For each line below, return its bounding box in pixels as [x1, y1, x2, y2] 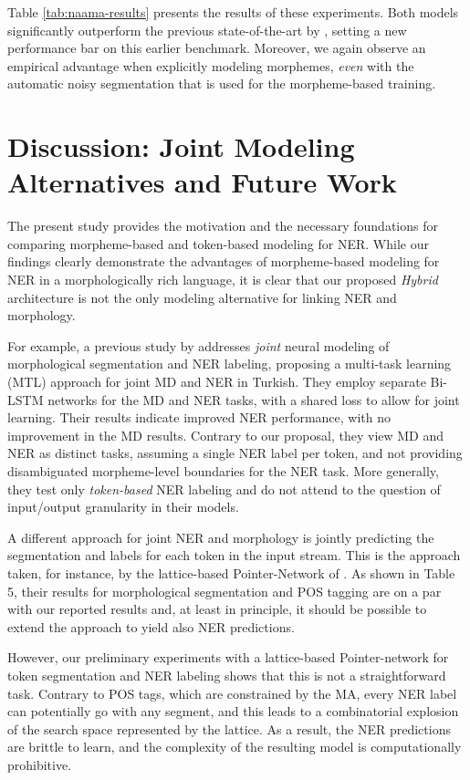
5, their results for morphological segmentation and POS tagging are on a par [7, 581, 442, 600]
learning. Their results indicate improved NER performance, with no [7, 408, 392, 427]
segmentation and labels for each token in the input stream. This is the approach [7, 546, 461, 565]
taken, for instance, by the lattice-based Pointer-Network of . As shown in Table [7, 563, 455, 582]
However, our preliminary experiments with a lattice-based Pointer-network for [7, 648, 449, 667]
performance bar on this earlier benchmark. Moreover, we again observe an [7, 38, 426, 57]
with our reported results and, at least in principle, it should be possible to [7, 599, 427, 619]
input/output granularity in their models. [7, 497, 239, 516]
